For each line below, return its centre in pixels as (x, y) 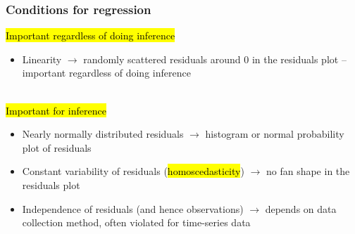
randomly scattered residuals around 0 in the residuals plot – (215, 59)
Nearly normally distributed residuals (103, 134)
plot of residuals (57, 147)
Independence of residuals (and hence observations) (133, 208)
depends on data (301, 208)
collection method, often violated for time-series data (136, 222)
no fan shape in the (308, 171)
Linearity (42, 59)
